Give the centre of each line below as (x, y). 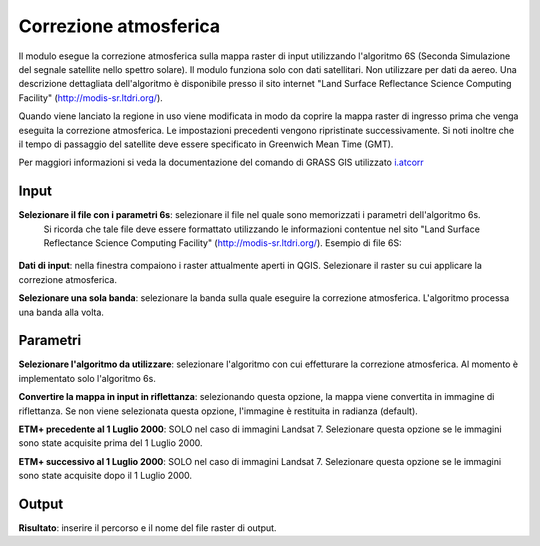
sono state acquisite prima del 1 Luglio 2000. (110, 443)
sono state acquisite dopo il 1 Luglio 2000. (105, 476)
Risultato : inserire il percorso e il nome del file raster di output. (147, 528)
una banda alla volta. (61, 312)
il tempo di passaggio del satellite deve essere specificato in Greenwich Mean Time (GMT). (206, 144)
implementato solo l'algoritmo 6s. (87, 378)
